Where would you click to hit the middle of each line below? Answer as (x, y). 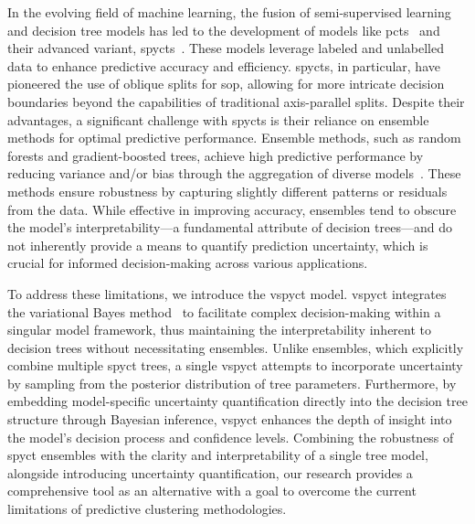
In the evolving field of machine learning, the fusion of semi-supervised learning (229, 12)
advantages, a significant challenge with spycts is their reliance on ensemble (218, 119)
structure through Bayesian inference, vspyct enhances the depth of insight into (230, 419)
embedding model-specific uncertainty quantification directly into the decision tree (237, 401)
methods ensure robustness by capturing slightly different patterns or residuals (227, 191)
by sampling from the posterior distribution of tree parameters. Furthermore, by (232, 383)
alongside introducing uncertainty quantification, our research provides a (210, 472)
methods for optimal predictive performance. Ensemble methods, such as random (234, 138)
